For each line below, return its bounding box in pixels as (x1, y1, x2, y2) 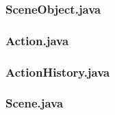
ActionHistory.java (5, 63, 110, 80)
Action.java (5, 31, 69, 49)
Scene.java (5, 94, 64, 112)
